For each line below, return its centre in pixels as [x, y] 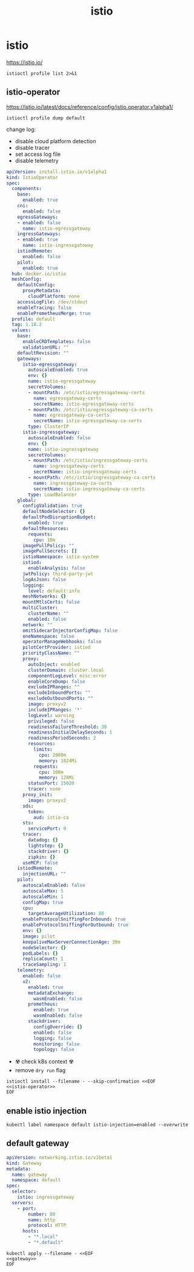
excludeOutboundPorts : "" [61, 699]
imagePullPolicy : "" [48, 546]
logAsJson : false [44, 579]
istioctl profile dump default [46, 118]
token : [36, 811]
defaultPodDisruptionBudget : [59, 517]
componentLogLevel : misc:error [68, 676]
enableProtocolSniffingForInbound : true [74, 919]
